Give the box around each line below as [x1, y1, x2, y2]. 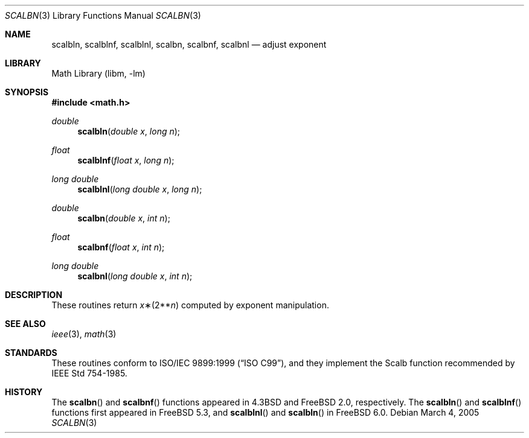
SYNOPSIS [5, 87, 49, 97]
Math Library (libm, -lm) [51, 68, 146, 78]
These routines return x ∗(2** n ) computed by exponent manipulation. [51, 300, 329, 310]
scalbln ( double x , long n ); [77, 126, 181, 136]
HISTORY [5, 387, 43, 397]
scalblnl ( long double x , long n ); [77, 184, 202, 194]
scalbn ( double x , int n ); [77, 213, 170, 223]
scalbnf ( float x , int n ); [77, 242, 165, 252]
